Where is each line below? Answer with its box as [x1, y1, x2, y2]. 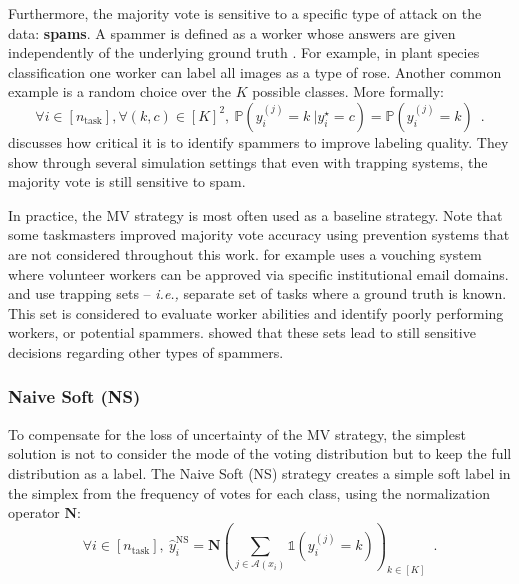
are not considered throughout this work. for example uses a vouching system [8, 243, 482, 264]
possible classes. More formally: [252, 81, 444, 102]
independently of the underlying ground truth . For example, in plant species [8, 42, 480, 63]
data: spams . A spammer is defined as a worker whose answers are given [8, 22, 456, 43]
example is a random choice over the [8, 81, 231, 102]
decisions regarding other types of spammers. [8, 341, 284, 362]
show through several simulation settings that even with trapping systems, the [8, 151, 488, 172]
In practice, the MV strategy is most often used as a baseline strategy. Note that [8, 204, 503, 225]
